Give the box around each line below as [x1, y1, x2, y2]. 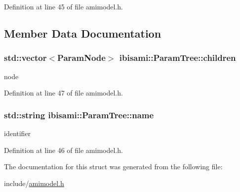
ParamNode [57, 51, 106, 64]
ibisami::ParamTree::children [119, 51, 236, 64]
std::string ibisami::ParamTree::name [4, 108, 154, 121]
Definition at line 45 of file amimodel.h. [4, 1, 123, 11]
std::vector [4, 51, 47, 64]
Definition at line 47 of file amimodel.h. [4, 88, 123, 98]
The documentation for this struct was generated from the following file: [4, 161, 223, 172]
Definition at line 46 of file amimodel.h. [4, 144, 123, 155]
